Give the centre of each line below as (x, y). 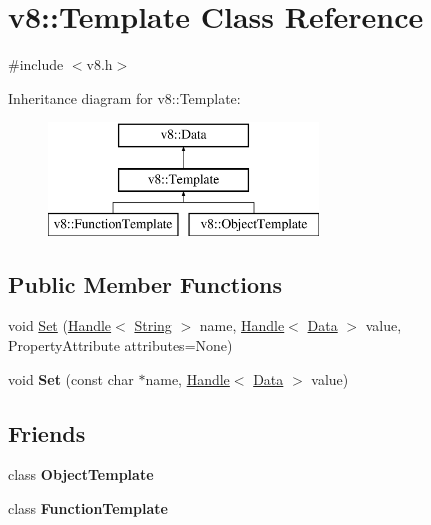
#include (36, 64)
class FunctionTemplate (88, 508)
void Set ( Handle (60, 325)
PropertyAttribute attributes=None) (120, 345)
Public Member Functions (145, 283)
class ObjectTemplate (81, 474)
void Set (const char (71, 378)
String (153, 325)
